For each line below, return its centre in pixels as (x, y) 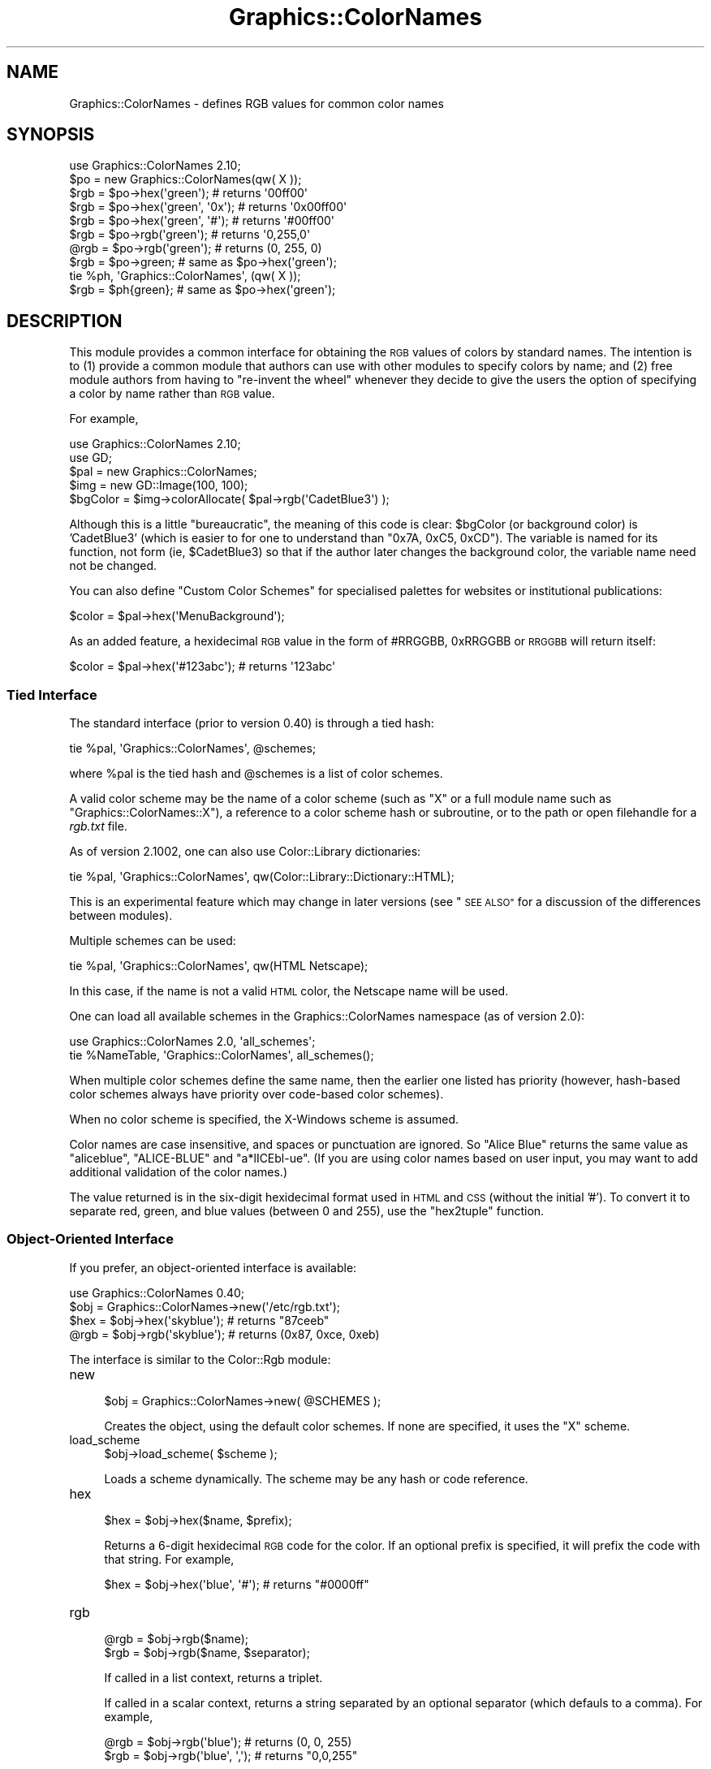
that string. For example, (169, 1559)
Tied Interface (52, 695)
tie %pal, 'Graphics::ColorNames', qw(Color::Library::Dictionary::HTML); (262, 877)
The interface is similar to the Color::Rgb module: (200, 1359)
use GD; (90, 458)
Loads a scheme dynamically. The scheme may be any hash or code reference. (316, 1478)
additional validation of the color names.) (179, 1172)
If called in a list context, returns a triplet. (213, 1677)
